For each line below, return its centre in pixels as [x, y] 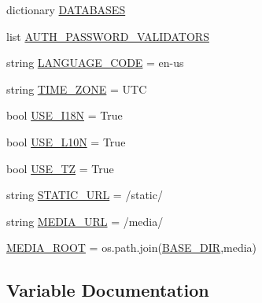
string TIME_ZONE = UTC [77, 89]
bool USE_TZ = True [60, 168]
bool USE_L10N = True [66, 141]
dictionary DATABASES [66, 9]
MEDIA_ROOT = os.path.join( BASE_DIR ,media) [132, 248]
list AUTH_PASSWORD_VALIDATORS [108, 36]
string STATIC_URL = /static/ [85, 195]
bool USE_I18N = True [65, 115]
